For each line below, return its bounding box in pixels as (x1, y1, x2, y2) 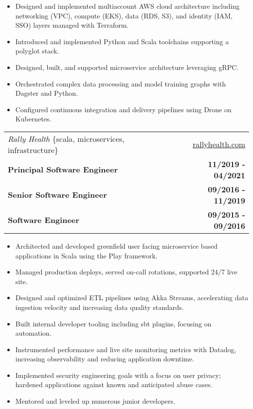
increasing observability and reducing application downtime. (15, 354, 194, 364)
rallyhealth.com (192, 138, 245, 150)
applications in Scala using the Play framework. (15, 250, 158, 260)
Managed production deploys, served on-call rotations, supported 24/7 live (15, 267, 237, 277)
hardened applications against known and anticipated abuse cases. (15, 379, 213, 390)
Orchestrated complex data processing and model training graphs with (15, 78, 226, 88)
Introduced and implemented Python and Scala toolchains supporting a (15, 36, 229, 46)
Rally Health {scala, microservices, (8, 133, 125, 144)
